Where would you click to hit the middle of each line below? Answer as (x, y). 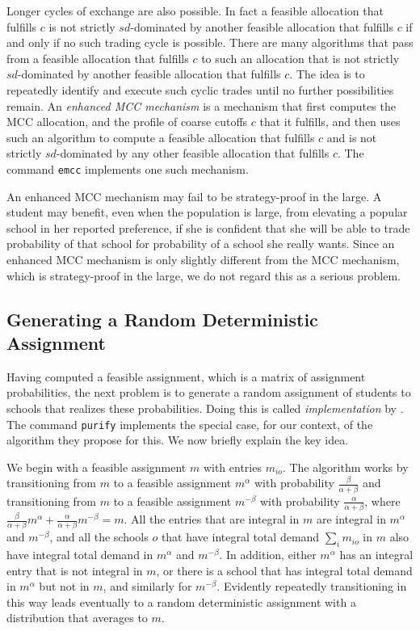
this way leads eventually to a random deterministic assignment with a (181, 602)
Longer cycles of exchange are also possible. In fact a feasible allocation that (195, 11)
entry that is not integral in (75, 570)
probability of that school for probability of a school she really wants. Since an (201, 244)
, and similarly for (147, 586)
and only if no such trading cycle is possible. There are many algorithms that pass (210, 42)
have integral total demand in (80, 555)
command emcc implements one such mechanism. (128, 168)
